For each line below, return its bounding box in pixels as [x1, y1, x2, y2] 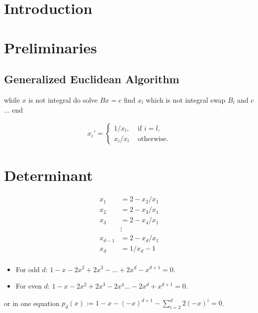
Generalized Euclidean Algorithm [4, 71, 179, 87]
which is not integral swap [146, 94, 226, 105]
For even [15, 281, 42, 291]
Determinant [4, 165, 93, 185]
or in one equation [4, 298, 60, 308]
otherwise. [138, 135, 169, 143]
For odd [15, 264, 40, 274]
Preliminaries [4, 37, 97, 57]
